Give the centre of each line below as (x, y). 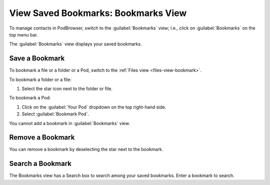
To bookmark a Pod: (30, 98)
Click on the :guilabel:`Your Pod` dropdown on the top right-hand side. (94, 107)
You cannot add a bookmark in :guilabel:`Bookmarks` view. (69, 123)
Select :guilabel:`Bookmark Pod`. (55, 114)
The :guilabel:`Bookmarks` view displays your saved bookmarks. (75, 44)
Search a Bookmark (40, 164)
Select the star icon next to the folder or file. (67, 89)
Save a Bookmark (37, 58)
